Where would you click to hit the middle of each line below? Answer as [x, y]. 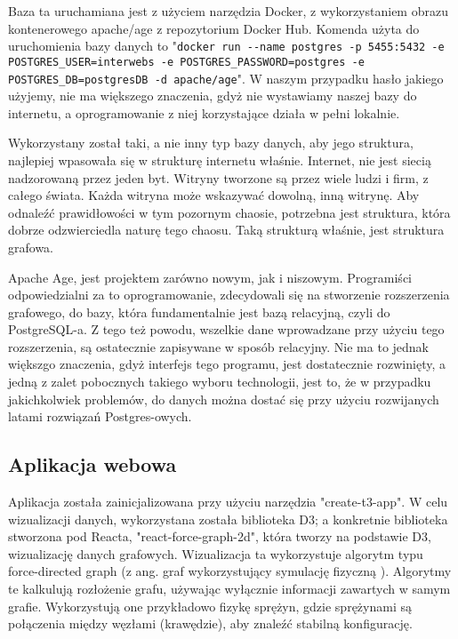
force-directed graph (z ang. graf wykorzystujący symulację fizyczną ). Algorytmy [230, 571]
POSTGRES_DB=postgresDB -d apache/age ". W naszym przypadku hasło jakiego [226, 78]
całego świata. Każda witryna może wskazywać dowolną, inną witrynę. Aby [214, 195]
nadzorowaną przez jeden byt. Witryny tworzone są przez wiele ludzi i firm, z [218, 177]
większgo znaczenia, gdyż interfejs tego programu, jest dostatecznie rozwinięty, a [227, 364]
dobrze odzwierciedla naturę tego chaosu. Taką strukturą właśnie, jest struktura [226, 230]
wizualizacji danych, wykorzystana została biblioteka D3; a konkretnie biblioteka [228, 519]
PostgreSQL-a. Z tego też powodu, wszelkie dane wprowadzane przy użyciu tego [226, 329]
